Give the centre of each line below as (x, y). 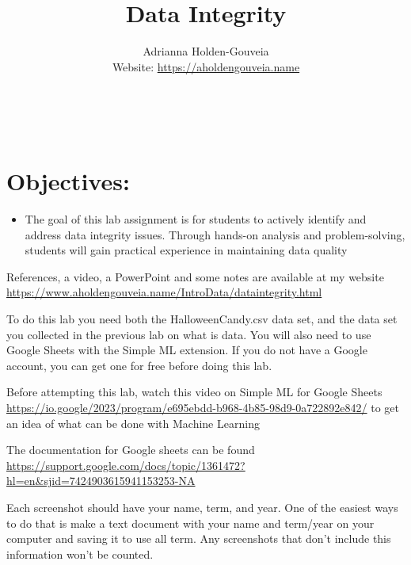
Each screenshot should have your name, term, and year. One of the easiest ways (202, 507)
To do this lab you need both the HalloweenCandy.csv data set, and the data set (202, 319)
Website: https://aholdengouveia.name (206, 66)
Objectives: (68, 181)
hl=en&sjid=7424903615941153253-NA (101, 481)
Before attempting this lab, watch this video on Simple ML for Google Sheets (194, 392)
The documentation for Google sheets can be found (131, 450)
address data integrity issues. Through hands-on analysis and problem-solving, (215, 234)
